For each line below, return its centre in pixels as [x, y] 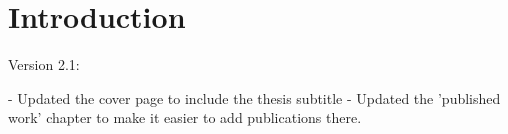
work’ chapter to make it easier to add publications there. [185, 117]
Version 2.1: [44, 64]
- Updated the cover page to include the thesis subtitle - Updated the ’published [254, 97]
